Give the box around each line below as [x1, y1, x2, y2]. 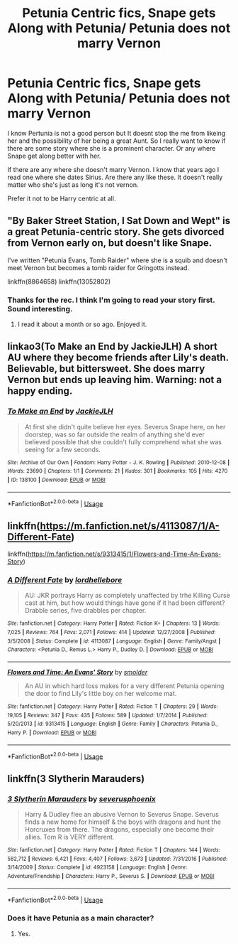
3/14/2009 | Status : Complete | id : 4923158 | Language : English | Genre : [7, 864, 188, 871]
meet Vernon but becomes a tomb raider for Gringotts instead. [7, 263, 190, 272]
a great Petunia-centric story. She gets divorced [7, 226, 225, 238]
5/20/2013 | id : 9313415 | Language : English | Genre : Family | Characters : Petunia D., [7, 720, 218, 728]
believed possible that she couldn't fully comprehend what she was [24, 437, 222, 446]
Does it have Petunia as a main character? [7, 913, 154, 923]
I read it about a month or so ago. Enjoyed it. [17, 320, 147, 328]
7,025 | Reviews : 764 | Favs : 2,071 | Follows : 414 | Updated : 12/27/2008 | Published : [7, 629, 216, 636]
